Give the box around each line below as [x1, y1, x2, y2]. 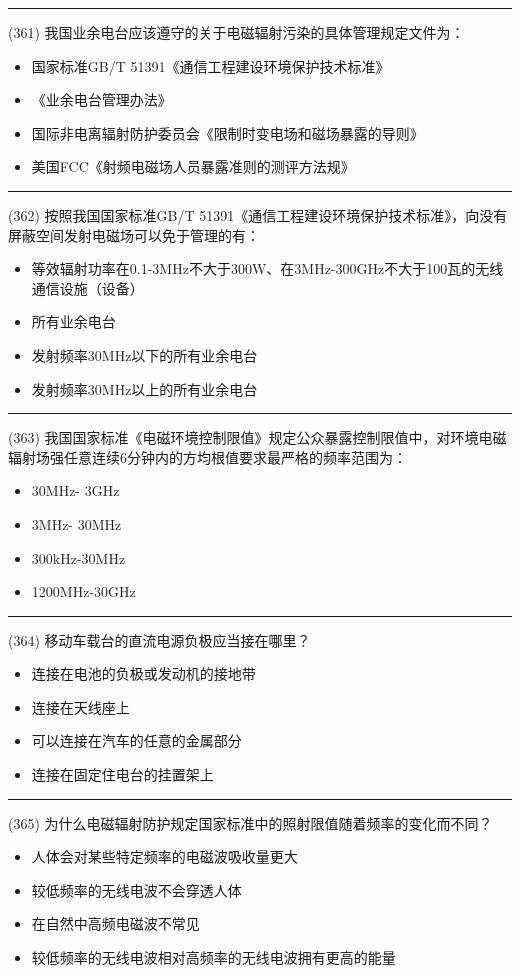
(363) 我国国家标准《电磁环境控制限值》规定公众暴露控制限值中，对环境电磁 [8, 427, 507, 448]
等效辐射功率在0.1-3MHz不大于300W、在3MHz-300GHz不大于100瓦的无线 [31, 258, 504, 279]
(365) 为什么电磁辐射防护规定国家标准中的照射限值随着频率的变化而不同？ [8, 812, 493, 833]
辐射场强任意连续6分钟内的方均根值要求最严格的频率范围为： [8, 446, 407, 467]
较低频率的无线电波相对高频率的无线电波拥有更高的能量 [31, 947, 396, 968]
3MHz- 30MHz [31, 513, 122, 534]
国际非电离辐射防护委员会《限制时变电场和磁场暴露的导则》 [31, 122, 424, 143]
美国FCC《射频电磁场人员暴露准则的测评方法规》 [31, 156, 355, 177]
